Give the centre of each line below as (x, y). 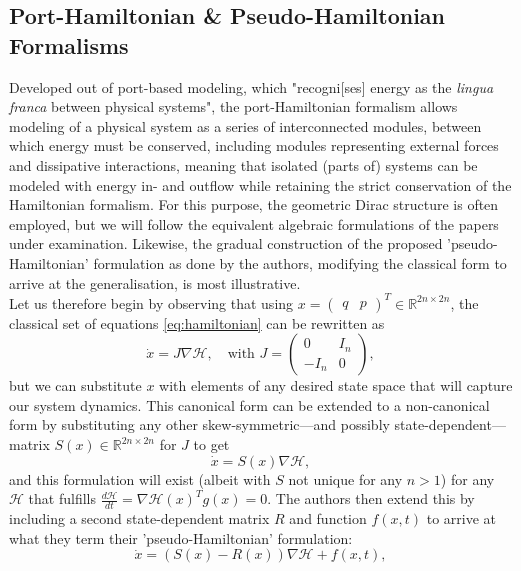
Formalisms (69, 44)
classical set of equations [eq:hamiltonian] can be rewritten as (197, 322)
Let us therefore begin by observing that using (151, 302)
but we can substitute (75, 385)
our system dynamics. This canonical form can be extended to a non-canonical (249, 404)
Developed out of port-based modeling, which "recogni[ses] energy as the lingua (251, 86)
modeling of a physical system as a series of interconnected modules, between (245, 125)
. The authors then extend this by (371, 498)
